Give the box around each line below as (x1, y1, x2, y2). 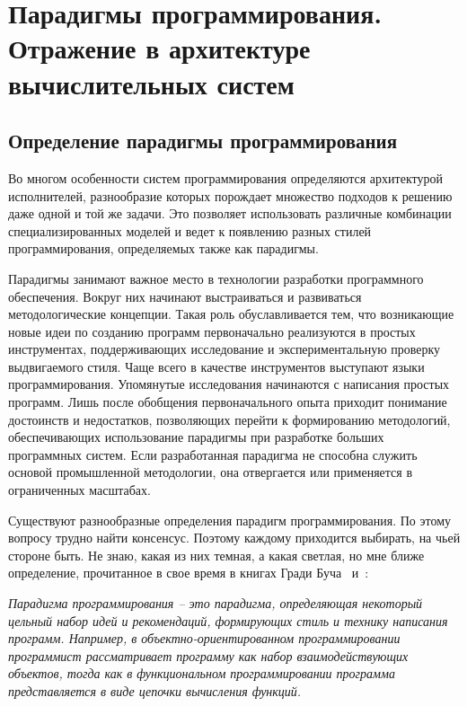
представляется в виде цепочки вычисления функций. (8, 681, 302, 700)
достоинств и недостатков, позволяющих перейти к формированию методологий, (8, 410, 451, 428)
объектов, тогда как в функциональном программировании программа (8, 664, 395, 683)
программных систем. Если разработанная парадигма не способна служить (8, 445, 418, 463)
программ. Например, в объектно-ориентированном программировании (8, 629, 401, 648)
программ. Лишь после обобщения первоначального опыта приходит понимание (8, 393, 447, 411)
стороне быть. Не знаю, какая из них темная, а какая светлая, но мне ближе (8, 545, 425, 564)
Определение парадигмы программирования (8, 127, 398, 154)
